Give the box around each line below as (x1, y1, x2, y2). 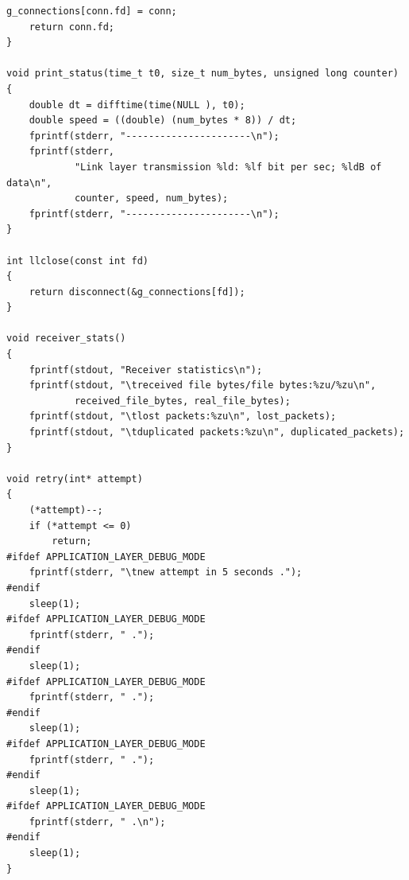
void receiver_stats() (6, 333, 126, 345)
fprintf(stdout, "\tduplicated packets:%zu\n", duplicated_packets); (29, 426, 405, 438)
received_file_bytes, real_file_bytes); (74, 395, 291, 407)
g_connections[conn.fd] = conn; (6, 6, 177, 17)
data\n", (6, 177, 52, 189)
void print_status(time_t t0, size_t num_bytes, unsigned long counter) (6, 68, 399, 80)
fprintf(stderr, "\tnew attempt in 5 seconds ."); (29, 567, 303, 578)
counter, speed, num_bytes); (74, 193, 229, 204)
